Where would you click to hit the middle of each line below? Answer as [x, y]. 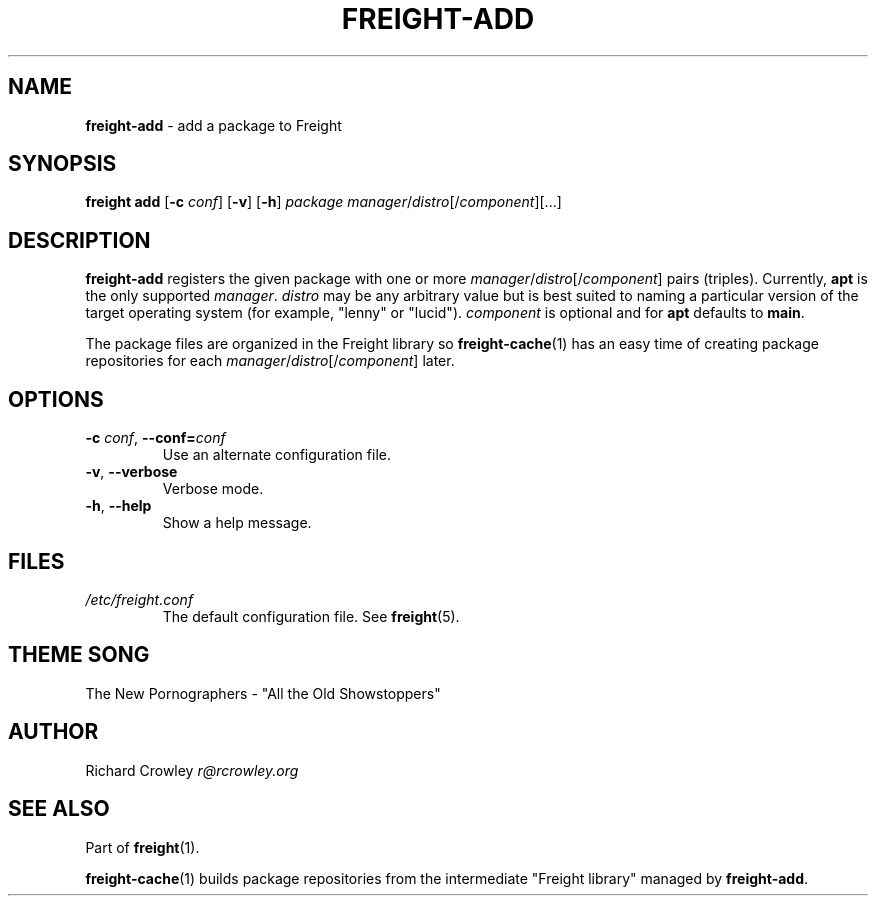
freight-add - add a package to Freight [213, 125]
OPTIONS [56, 399]
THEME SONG [79, 655]
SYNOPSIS [62, 164]
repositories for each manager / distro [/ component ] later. [270, 361]
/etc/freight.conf [139, 599]
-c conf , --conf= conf [155, 438]
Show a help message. [237, 523]
